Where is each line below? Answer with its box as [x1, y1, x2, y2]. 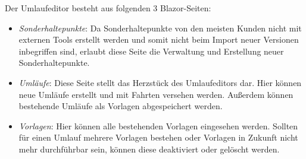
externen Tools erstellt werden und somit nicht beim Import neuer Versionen [18, 33, 299, 46]
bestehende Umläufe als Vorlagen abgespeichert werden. [18, 100, 223, 112]
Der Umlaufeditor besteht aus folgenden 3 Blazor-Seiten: [5, 2, 211, 14]
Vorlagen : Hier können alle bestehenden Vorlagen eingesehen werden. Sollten [18, 119, 298, 132]
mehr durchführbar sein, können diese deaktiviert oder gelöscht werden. [18, 142, 280, 155]
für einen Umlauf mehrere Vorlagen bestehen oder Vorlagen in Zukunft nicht [18, 131, 298, 144]
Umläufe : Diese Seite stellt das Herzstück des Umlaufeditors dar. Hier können [18, 76, 302, 88]
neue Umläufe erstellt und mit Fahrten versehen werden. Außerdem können [18, 88, 293, 100]
